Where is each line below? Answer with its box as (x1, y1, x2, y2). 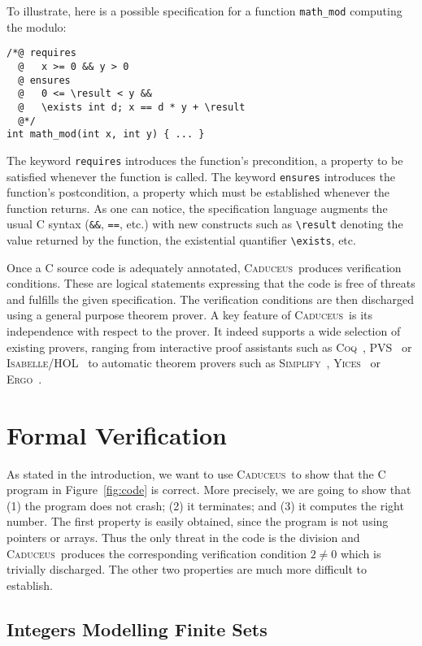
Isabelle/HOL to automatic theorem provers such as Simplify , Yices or (7, 354, 381, 371)
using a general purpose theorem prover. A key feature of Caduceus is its (7, 306, 373, 323)
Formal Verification (7, 418, 227, 451)
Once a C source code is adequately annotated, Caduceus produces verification (7, 258, 402, 275)
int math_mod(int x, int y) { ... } (7, 128, 205, 141)
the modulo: (7, 18, 67, 35)
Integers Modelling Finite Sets (7, 616, 268, 641)
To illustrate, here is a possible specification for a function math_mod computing (7, 2, 402, 19)
